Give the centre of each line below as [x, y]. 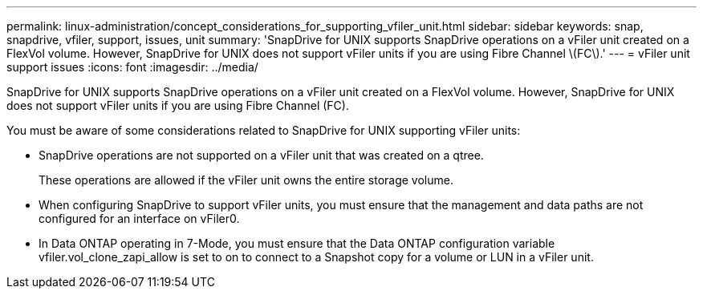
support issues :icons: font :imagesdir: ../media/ [132, 67]
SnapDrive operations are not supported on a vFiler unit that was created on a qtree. [261, 155]
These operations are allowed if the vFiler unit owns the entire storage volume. [246, 180]
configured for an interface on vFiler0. [139, 218]
